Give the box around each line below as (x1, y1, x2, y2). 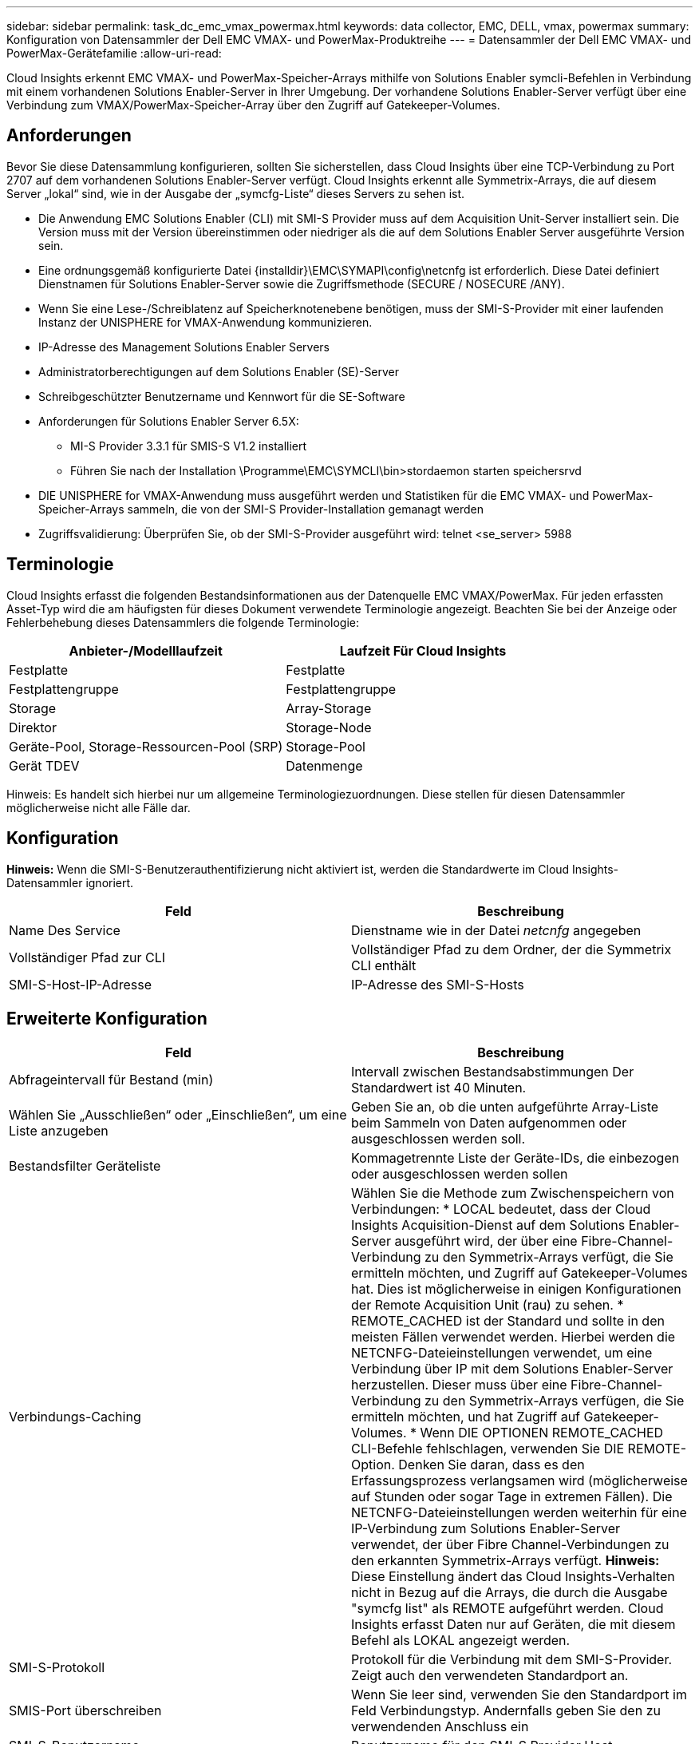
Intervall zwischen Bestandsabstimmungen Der (351, 1064, 634, 1080)
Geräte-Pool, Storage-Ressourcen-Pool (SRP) (9, 738, 283, 755)
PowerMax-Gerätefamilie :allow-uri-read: (6, 46, 222, 60)
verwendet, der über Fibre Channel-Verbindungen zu (351, 1536, 669, 1553)
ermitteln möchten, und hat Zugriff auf (351, 1409, 581, 1425)
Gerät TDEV (9, 757, 80, 774)
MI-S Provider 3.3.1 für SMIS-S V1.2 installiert (70, 438, 307, 453)
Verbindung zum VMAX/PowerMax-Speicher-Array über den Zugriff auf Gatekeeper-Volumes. (6, 98, 500, 112)
